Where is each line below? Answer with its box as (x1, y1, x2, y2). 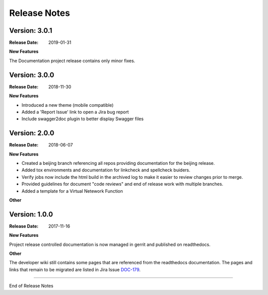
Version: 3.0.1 (9, 26, 53, 35)
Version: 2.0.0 (9, 129, 55, 138)
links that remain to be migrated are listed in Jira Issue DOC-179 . (9, 266, 141, 273)
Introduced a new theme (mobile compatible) (21, 102, 114, 108)
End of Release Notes (9, 283, 54, 289)
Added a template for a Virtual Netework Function (21, 188, 124, 194)
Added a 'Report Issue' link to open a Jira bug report (21, 109, 129, 115)
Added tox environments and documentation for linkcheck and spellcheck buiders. (21, 167, 191, 173)
